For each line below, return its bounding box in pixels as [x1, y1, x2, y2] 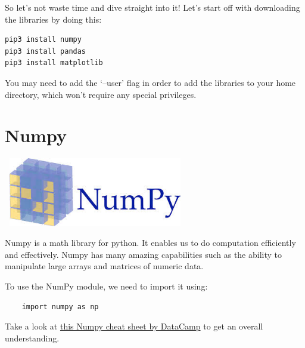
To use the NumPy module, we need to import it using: [5, 280, 208, 292]
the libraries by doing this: [5, 13, 102, 25]
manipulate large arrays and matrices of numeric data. [5, 260, 204, 272]
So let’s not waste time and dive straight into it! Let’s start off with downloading [5, 1, 300, 13]
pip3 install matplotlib [5, 58, 103, 67]
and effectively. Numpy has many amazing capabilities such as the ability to [5, 248, 282, 260]
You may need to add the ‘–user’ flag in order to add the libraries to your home [5, 76, 296, 88]
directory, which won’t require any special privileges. [5, 88, 197, 100]
